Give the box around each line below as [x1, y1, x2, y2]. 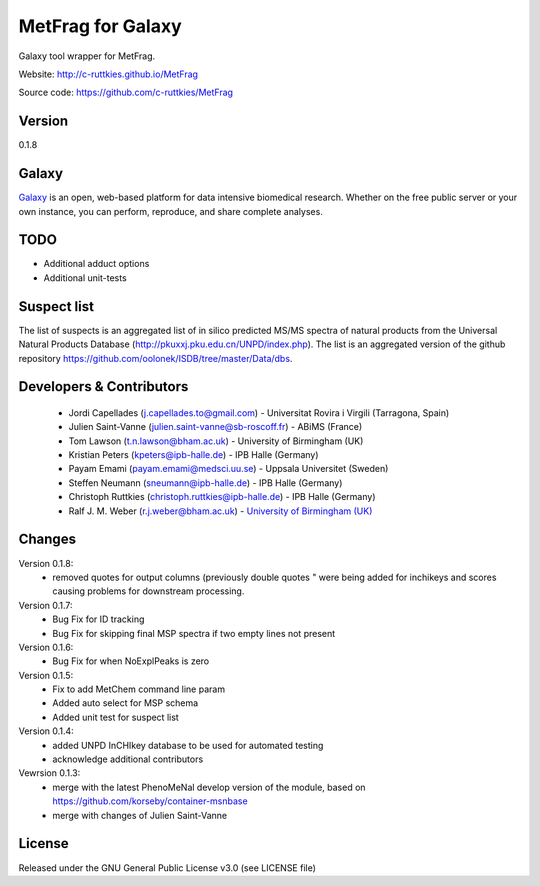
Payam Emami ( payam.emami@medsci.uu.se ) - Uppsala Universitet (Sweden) [68, 463, 389, 475]
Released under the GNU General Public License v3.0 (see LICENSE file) [18, 861, 317, 874]
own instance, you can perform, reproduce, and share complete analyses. [18, 205, 324, 217]
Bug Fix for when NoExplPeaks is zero [52, 655, 210, 667]
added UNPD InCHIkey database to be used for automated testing [52, 739, 324, 751]
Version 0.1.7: [18, 599, 74, 611]
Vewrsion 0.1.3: [18, 767, 81, 779]
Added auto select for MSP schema [52, 697, 199, 709]
